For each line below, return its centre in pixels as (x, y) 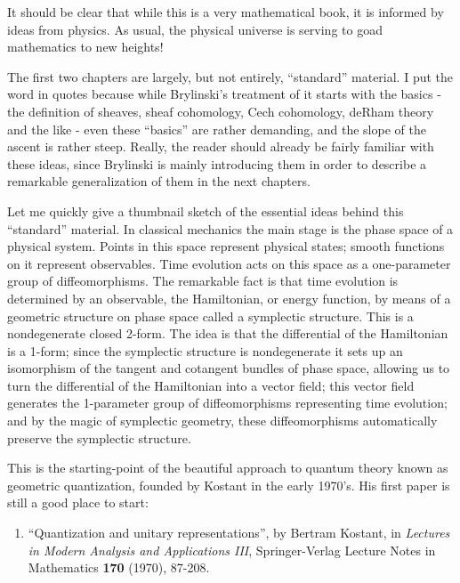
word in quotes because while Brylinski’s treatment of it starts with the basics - (224, 94)
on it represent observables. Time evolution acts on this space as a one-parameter (229, 263)
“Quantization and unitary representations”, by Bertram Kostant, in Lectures (239, 533)
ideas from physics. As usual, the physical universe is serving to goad (195, 29)
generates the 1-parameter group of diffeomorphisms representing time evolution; (227, 403)
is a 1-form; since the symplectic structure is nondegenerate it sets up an (205, 350)
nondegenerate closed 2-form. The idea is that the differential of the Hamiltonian (228, 333)
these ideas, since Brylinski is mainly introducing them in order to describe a (217, 163)
